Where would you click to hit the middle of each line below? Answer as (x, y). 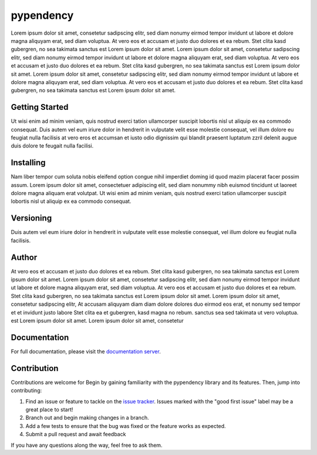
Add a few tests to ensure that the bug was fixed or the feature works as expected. (126, 426)
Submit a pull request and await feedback (76, 434)
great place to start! (49, 409)
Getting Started (40, 107)
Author (24, 257)
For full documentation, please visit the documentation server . (86, 351)
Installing (28, 163)
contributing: (26, 390)
